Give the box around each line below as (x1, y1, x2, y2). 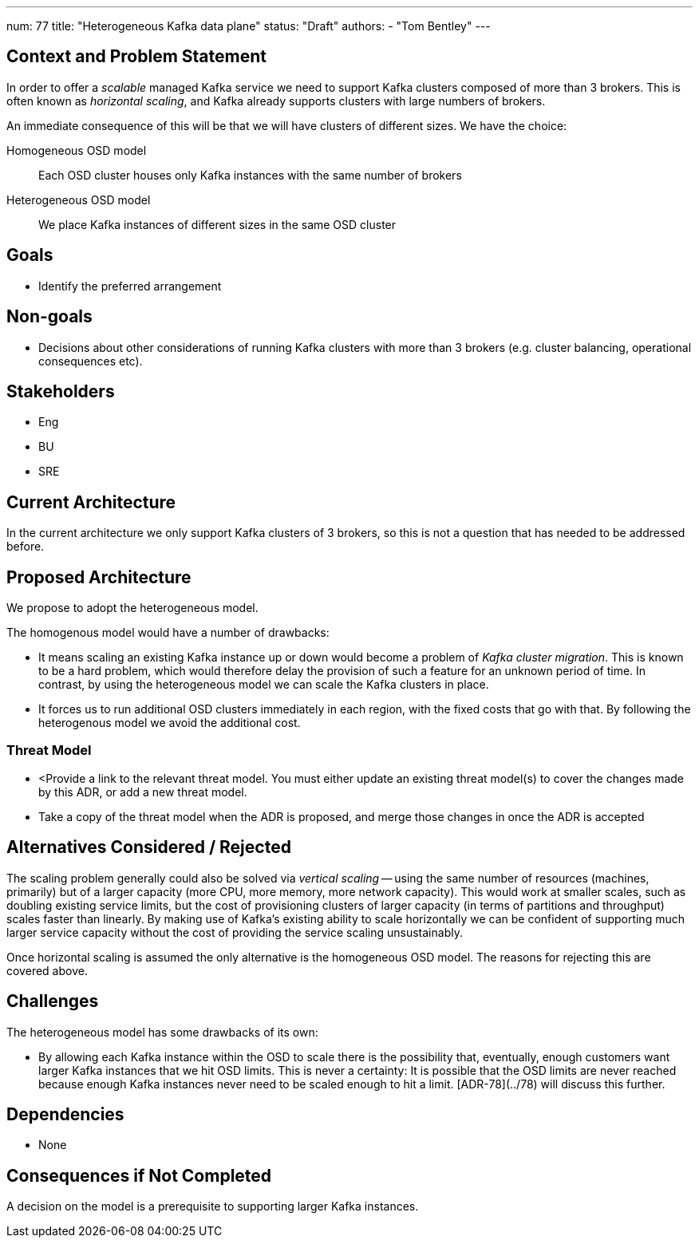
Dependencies (6, 1104, 124, 1124)
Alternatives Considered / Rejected (6, 837, 291, 858)
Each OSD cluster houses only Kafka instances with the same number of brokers (38, 168, 462, 182)
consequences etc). (38, 353, 143, 368)
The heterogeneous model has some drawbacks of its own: (6, 1025, 318, 1039)
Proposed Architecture (6, 567, 192, 587)
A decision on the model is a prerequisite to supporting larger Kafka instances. (6, 1199, 419, 1214)
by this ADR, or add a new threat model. (38, 784, 247, 799)
